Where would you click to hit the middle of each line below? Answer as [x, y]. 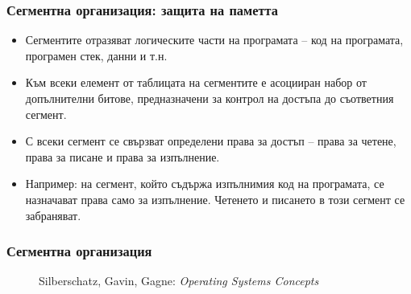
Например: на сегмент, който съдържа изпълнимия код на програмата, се [205, 184]
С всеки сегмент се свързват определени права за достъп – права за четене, [211, 141]
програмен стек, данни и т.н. [96, 55]
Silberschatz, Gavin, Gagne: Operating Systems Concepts [179, 281]
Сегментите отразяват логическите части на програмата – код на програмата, [214, 40]
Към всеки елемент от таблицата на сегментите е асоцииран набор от [196, 82]
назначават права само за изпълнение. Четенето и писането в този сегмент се [215, 199]
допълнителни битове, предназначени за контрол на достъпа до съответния [210, 98]
